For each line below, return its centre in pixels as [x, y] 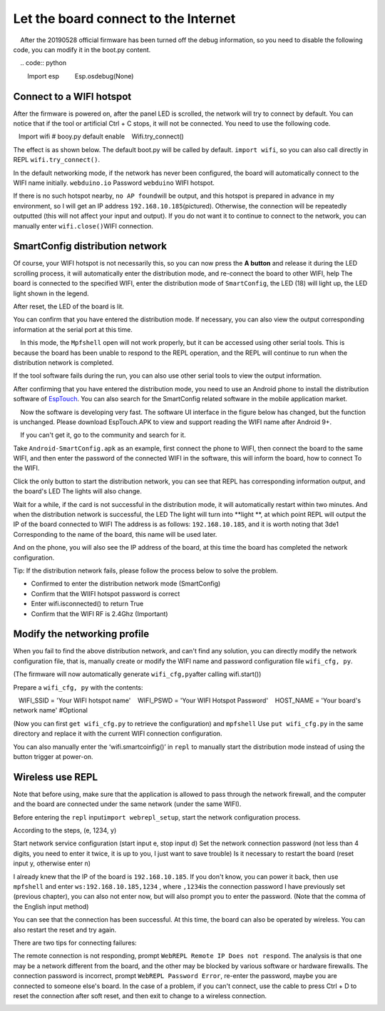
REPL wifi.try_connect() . [56, 160]
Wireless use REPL [56, 777]
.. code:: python [43, 63]
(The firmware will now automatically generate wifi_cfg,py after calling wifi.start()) [137, 674]
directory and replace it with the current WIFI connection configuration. [118, 734]
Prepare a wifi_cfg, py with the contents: [78, 687]
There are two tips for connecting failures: [75, 942]
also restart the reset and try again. [65, 930]
